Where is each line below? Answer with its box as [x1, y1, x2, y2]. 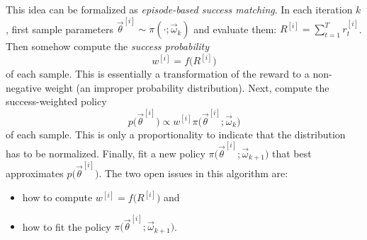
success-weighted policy [6, 94, 107, 109]
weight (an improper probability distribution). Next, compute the [45, 80, 329, 95]
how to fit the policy [22, 219, 111, 234]
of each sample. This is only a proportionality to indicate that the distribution [6, 126, 346, 141]
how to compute [22, 190, 93, 205]
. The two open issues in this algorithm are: [98, 166, 288, 181]
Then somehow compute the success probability [6, 39, 210, 54]
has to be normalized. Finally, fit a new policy [6, 145, 205, 160]
